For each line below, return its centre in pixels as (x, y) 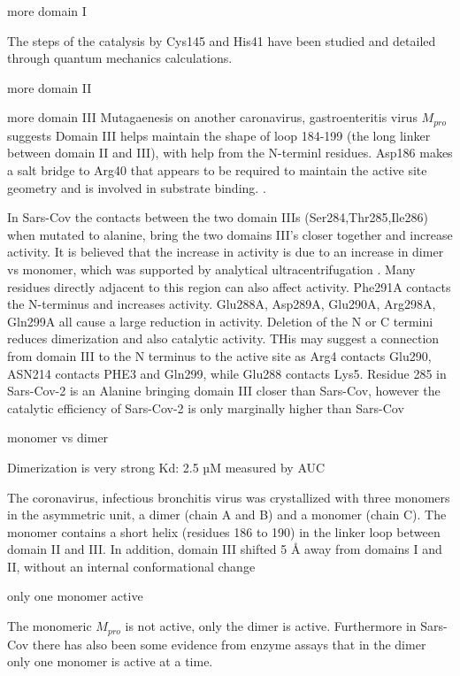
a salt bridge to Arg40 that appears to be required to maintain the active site (217, 170)
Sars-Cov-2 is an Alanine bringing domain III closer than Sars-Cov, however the (224, 391)
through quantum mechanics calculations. (120, 58)
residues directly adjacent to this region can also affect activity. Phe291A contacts (229, 286)
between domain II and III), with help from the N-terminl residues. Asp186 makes (230, 153)
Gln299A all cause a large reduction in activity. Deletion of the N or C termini (220, 321)
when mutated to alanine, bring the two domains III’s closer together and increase (230, 234)
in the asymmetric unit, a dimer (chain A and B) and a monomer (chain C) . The (227, 515)
